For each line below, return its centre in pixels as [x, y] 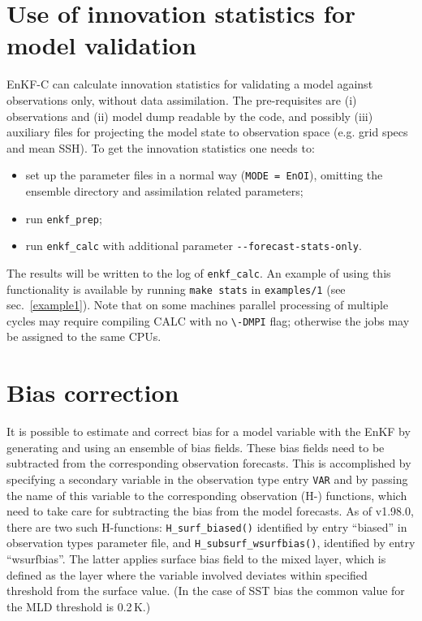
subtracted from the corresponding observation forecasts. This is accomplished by [209, 463]
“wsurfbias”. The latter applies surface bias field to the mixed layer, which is [196, 559]
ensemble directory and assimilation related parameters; [164, 190]
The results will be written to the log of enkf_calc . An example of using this [199, 272]
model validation [101, 45]
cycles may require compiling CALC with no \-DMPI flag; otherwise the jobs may [208, 320]
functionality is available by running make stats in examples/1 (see [176, 289]
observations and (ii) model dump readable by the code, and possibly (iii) [190, 116]
